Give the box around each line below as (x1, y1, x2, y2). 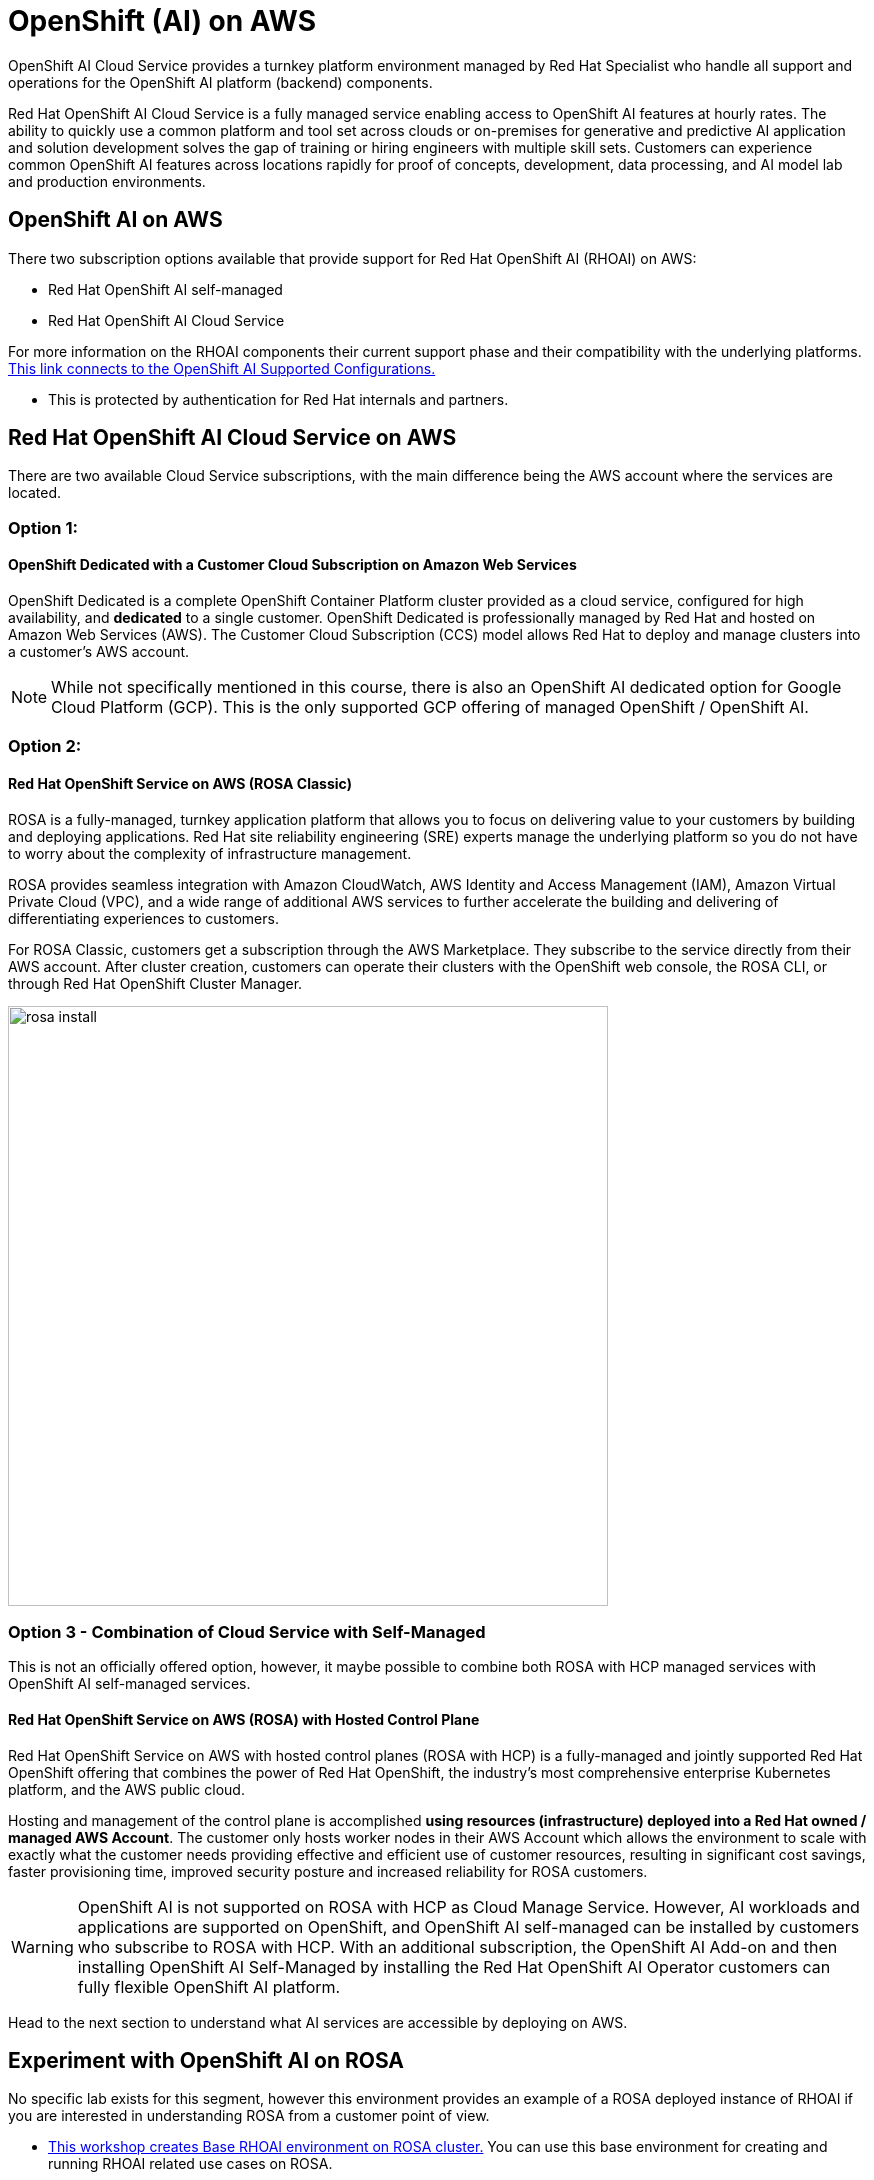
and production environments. (8, 172, 206, 190)
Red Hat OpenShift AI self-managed (48, 280, 283, 298)
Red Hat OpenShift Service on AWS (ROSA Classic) (8, 775, 352, 793)
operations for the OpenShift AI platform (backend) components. (8, 73, 433, 91)
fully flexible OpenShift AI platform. (77, 1976, 341, 1997)
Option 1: (8, 517, 78, 538)
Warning (11, 1936, 74, 1957)
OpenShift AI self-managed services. (8, 1675, 251, 1693)
